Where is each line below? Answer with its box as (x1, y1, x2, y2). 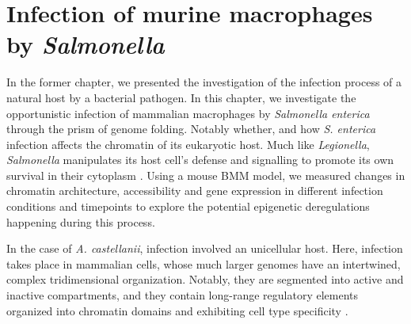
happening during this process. (6, 213, 155, 230)
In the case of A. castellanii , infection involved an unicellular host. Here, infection (6, 240, 403, 257)
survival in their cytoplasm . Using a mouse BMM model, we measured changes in (6, 166, 405, 183)
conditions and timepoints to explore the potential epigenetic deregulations (6, 198, 370, 215)
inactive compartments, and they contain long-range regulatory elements (6, 287, 359, 303)
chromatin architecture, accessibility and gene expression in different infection (6, 182, 383, 199)
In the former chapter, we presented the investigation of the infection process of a (6, 74, 402, 90)
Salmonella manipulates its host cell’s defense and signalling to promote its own (6, 151, 394, 168)
